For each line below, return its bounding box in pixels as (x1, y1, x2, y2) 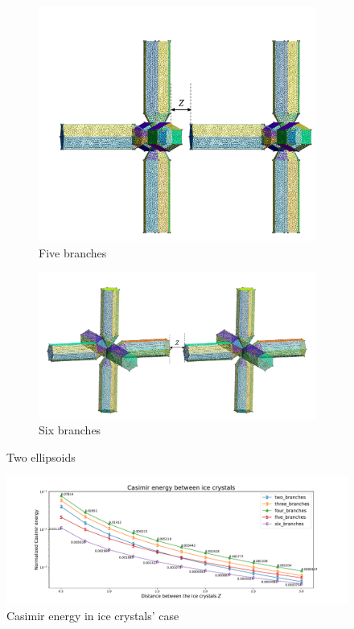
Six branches (39, 421, 101, 438)
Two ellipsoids (6, 448, 76, 465)
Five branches (39, 244, 107, 261)
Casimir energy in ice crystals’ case (6, 606, 179, 623)
